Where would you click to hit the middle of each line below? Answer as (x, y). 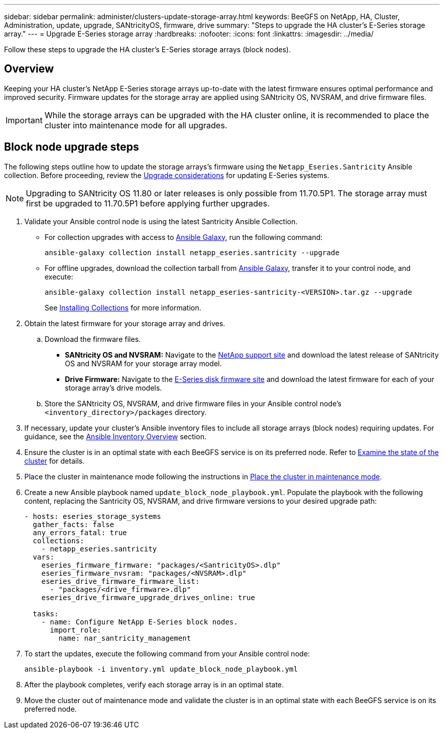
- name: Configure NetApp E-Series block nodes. (140, 622)
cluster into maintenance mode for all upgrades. (136, 125)
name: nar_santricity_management (125, 638)
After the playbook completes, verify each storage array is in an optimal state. (154, 684)
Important (24, 120)
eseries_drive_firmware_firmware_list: (120, 581)
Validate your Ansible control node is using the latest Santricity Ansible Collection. (161, 221)
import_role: (76, 630)
